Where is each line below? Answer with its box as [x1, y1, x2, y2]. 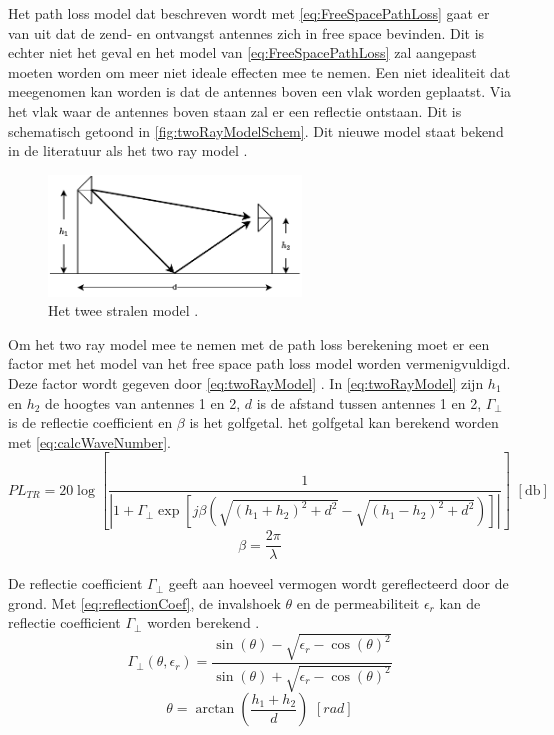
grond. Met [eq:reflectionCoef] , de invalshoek [8, 592, 281, 613]
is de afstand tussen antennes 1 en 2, [256, 392, 482, 413]
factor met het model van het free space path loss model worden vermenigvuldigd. [8, 353, 511, 374]
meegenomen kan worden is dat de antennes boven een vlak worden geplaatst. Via [8, 81, 512, 102]
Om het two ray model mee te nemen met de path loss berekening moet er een [8, 333, 490, 354]
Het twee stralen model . [48, 300, 199, 321]
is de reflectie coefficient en [8, 412, 173, 433]
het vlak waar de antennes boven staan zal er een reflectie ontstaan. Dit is [8, 100, 462, 121]
